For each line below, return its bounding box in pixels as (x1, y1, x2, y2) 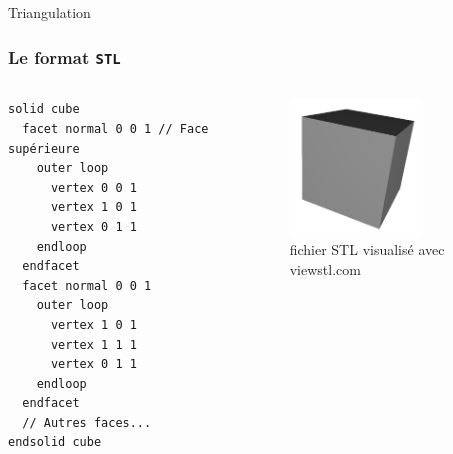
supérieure (8, 141, 80, 156)
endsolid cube (8, 435, 102, 450)
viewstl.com (289, 258, 361, 279)
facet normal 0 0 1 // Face (22, 121, 209, 136)
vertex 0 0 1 (50, 180, 137, 195)
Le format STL (8, 44, 121, 69)
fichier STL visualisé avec (289, 239, 445, 260)
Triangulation (8, 2, 91, 22)
